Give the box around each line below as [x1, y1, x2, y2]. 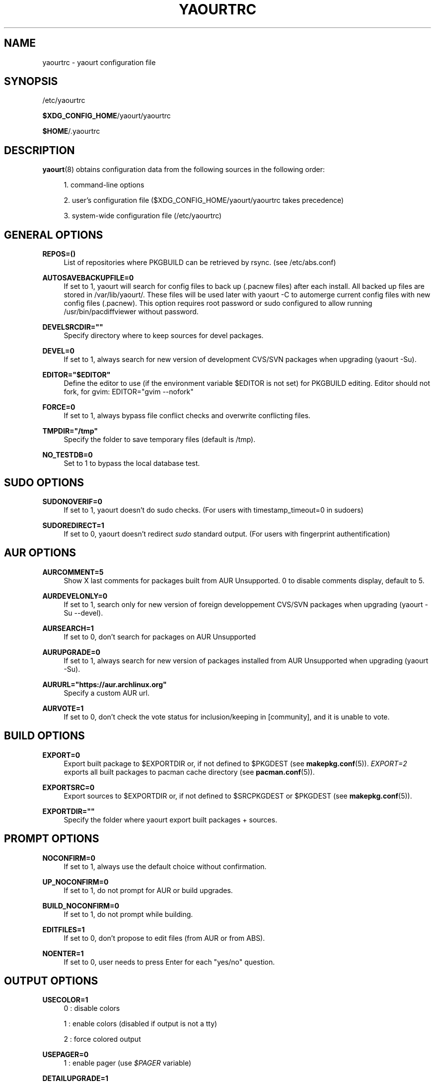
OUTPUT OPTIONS [4, 974, 98, 987]
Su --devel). [64, 608, 103, 617]
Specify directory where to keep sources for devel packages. [64, 331, 264, 340]
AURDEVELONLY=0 [42, 591, 108, 600]
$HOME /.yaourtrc [42, 127, 100, 136]
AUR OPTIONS [4, 546, 76, 559]
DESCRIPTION [4, 144, 75, 157]
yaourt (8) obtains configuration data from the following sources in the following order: [42, 165, 325, 174]
